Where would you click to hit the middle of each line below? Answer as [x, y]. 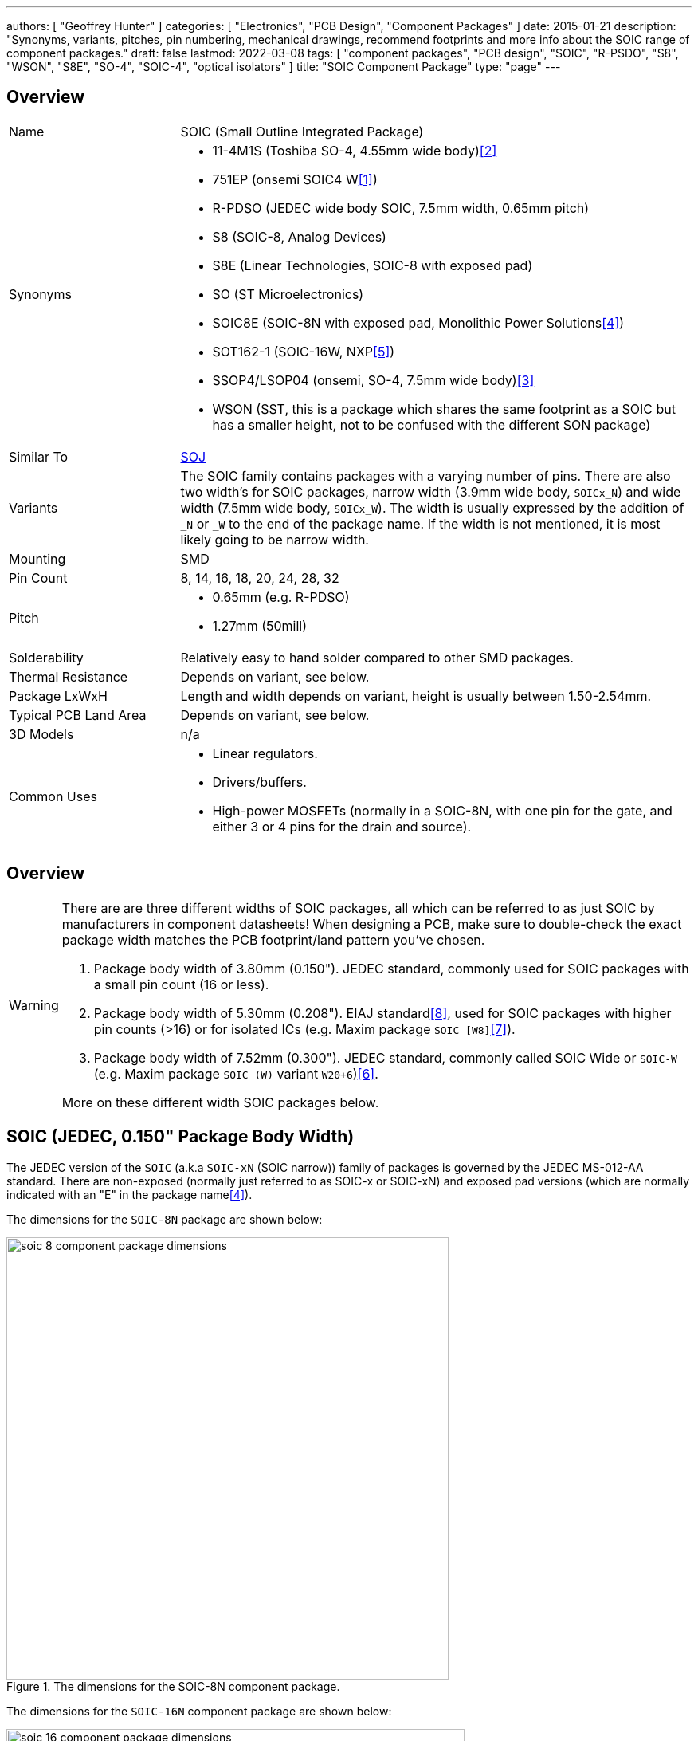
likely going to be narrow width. [274, 539]
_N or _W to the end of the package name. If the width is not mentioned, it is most [420, 523]
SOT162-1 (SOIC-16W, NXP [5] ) [304, 351]
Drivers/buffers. [259, 782]
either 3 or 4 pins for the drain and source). [342, 826]
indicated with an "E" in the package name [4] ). [129, 1194]
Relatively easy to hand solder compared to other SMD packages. [377, 657]
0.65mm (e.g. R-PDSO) [281, 597]
